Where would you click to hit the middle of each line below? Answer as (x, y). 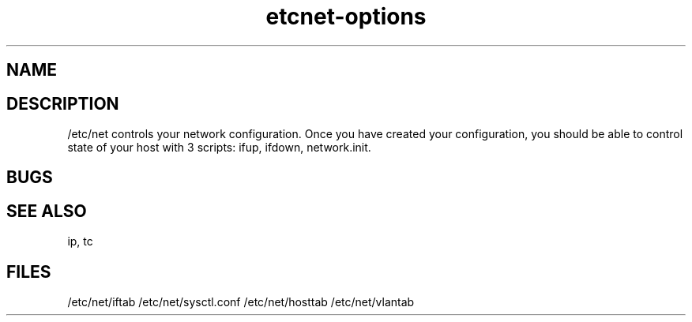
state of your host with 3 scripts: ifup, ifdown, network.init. (219, 148)
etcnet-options (346, 17)
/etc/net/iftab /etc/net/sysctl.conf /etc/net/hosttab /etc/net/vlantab (241, 302)
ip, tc (80, 241)
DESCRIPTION (63, 103)
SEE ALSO (47, 211)
